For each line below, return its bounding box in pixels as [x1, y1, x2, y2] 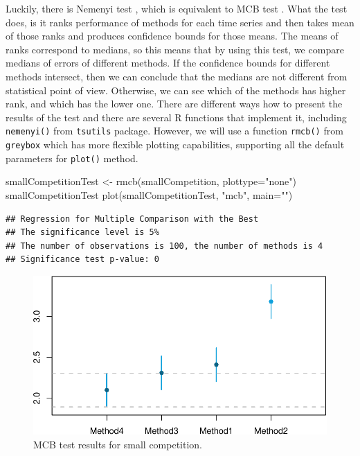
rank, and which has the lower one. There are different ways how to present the [6, 96, 343, 111]
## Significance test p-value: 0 [6, 254, 159, 265]
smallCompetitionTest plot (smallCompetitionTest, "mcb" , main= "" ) [6, 187, 293, 202]
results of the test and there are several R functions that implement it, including [6, 109, 347, 124]
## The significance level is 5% [6, 227, 159, 238]
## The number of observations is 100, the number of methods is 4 [6, 240, 323, 251]
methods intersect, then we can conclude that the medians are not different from [6, 69, 348, 83]
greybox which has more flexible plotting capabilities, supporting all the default [6, 137, 345, 151]
